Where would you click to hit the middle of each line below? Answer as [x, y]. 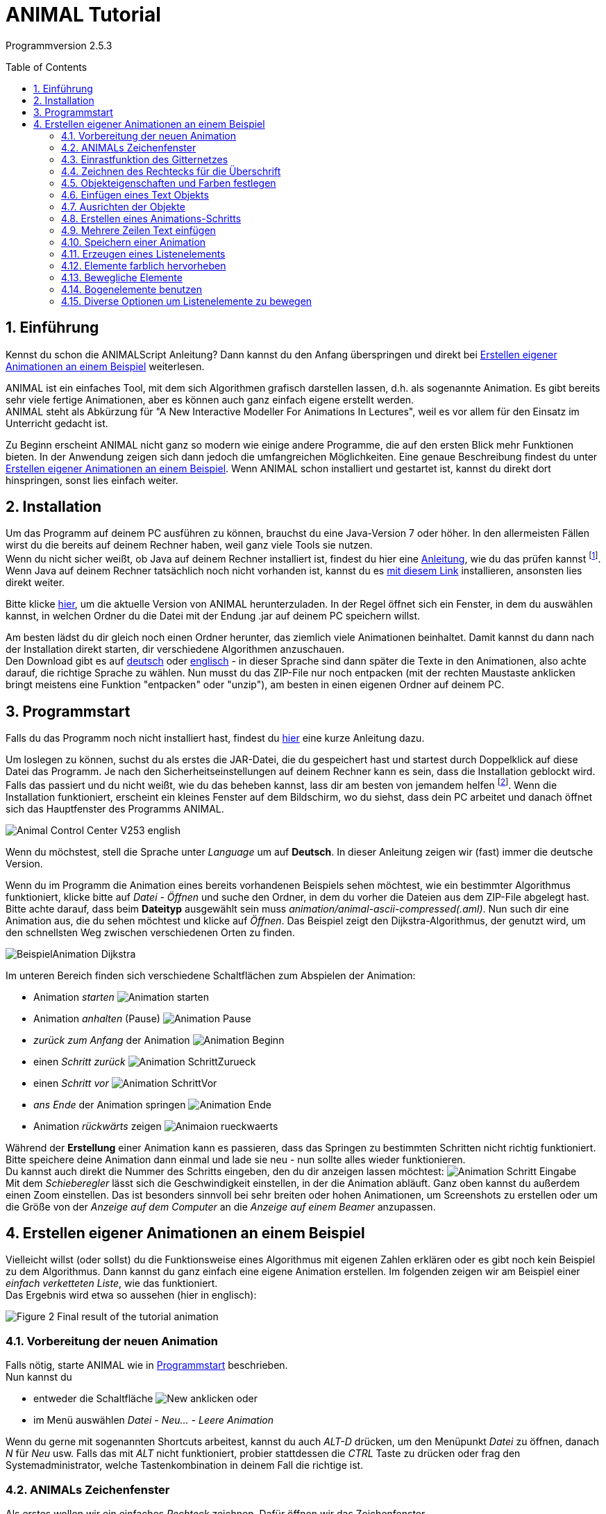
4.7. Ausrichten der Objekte [123, 206]
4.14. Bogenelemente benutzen [132, 289]
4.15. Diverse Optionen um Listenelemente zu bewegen [187, 301]
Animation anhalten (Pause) [97, 1018]
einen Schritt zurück [79, 1061]
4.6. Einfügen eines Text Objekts [135, 194]
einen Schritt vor [71, 1083]
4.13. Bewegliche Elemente [122, 277]
